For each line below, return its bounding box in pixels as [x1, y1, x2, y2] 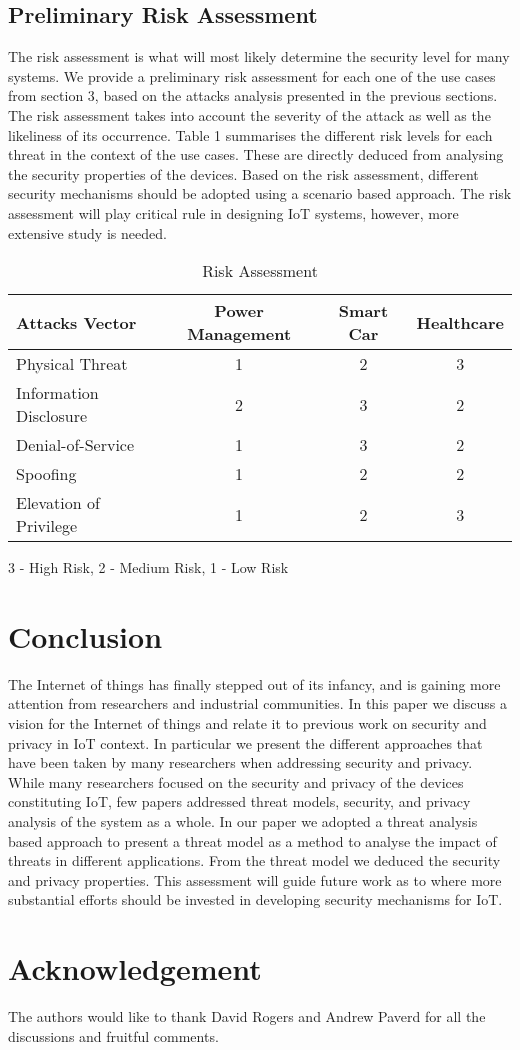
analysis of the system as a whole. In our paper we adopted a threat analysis [8, 811, 478, 832]
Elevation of [16, 491, 100, 515]
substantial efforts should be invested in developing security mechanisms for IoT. [8, 889, 503, 910]
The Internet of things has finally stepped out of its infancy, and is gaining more [8, 673, 501, 694]
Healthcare [416, 310, 504, 334]
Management [187, 322, 292, 346]
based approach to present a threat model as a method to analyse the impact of [8, 830, 497, 851]
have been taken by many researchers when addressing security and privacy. [8, 752, 473, 773]
